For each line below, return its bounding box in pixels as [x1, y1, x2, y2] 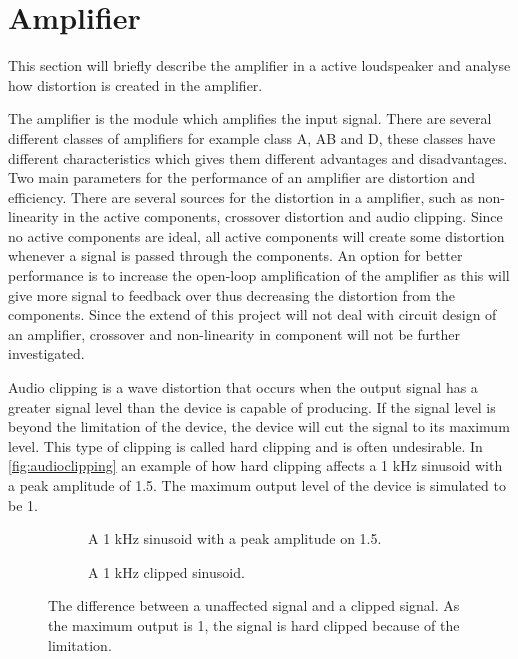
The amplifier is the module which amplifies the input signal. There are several [8, 108, 492, 129]
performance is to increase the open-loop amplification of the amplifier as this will [8, 265, 510, 286]
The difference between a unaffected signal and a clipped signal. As [48, 595, 460, 616]
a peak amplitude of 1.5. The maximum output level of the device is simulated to [8, 475, 506, 495]
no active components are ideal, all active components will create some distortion [8, 225, 505, 246]
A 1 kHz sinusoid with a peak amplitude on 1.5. [88, 528, 382, 549]
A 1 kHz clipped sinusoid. [88, 561, 245, 582]
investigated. [8, 343, 85, 364]
